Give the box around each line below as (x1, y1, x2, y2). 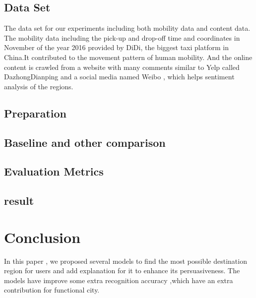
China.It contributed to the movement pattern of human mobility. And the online (4, 52, 253, 62)
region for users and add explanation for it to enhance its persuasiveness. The (4, 265, 240, 276)
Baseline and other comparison (4, 134, 166, 150)
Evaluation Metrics (4, 164, 104, 179)
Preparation (4, 105, 66, 120)
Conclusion (4, 227, 81, 247)
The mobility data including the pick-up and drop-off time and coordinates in (4, 32, 240, 43)
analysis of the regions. (4, 81, 73, 91)
